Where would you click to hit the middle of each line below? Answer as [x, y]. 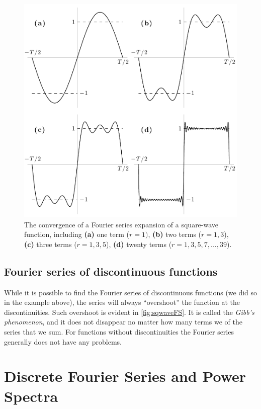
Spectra [31, 396]
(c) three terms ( [51, 244]
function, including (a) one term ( [77, 234]
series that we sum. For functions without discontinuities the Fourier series [119, 331]
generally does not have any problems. [63, 341]
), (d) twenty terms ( [139, 244]
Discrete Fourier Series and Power [125, 376]
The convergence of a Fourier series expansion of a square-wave [121, 224]
